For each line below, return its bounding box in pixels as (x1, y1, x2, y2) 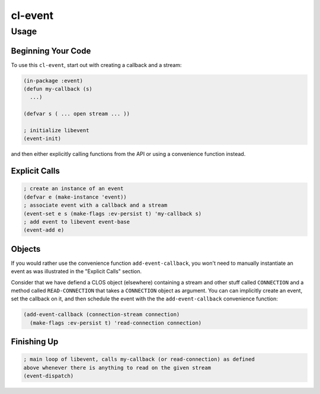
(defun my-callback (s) (23, 86, 93, 92)
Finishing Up (11, 337, 59, 347)
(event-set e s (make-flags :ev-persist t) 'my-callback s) (23, 210, 202, 217)
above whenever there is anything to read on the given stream (23, 364, 212, 371)
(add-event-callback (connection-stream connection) (23, 311, 180, 318)
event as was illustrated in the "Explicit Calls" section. (11, 268, 142, 275)
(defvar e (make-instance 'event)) (23, 193, 127, 200)
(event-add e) (23, 227, 65, 233)
